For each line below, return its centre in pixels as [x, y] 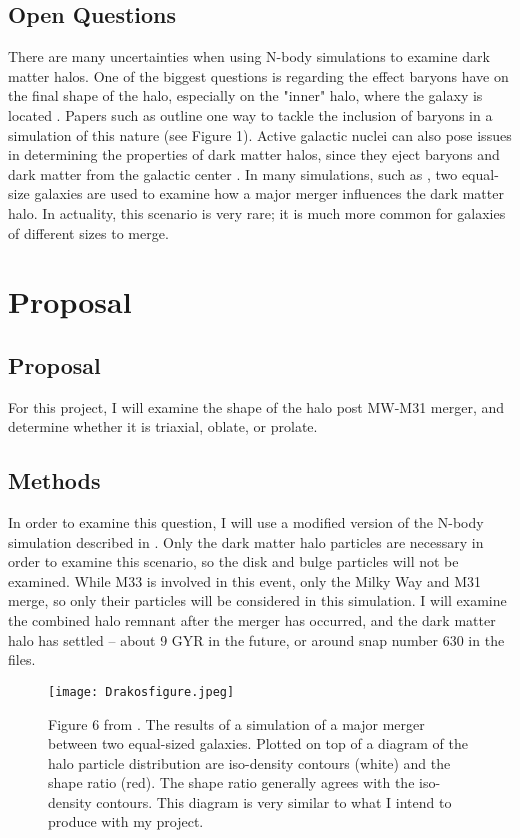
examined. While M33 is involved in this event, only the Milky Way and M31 [245, 580]
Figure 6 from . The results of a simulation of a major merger [236, 723]
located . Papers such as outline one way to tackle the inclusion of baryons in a [250, 114]
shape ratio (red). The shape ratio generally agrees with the [231, 782]
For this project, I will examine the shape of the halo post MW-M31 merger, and [256, 406]
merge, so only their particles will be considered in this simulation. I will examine [257, 600]
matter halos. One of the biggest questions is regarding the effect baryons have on [258, 75]
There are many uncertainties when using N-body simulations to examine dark [249, 56]
